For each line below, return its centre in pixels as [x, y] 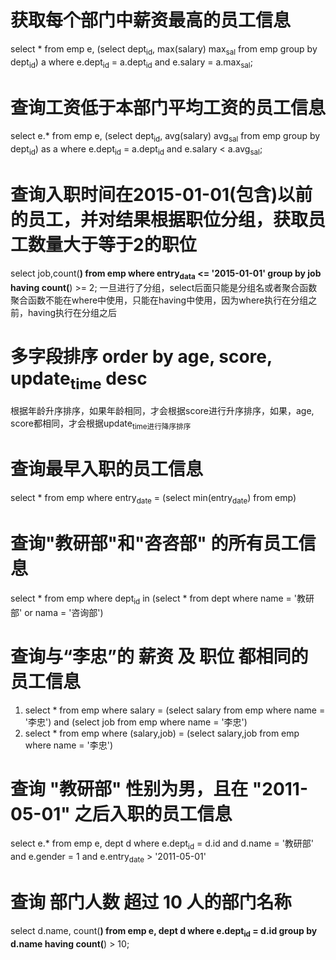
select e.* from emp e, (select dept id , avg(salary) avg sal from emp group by [165, 137]
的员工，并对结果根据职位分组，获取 [159, 220]
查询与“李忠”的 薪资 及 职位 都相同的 [159, 656]
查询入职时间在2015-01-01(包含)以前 [161, 195]
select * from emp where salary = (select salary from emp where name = [175, 710]
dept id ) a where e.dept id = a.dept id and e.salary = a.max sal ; [131, 63]
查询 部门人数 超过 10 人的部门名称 [151, 902]
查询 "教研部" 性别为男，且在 [129, 788]
